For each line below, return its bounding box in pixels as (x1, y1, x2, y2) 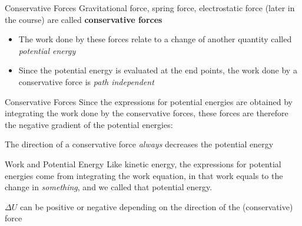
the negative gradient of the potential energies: (5, 118, 173, 130)
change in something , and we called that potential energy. (5, 181, 213, 193)
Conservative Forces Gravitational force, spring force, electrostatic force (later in (5, 2, 295, 14)
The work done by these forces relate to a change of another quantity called (18, 33, 292, 45)
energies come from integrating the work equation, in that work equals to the (5, 169, 283, 181)
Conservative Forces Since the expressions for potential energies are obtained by (5, 95, 293, 107)
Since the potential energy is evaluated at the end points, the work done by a (18, 64, 297, 76)
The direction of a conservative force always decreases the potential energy (5, 138, 274, 150)
